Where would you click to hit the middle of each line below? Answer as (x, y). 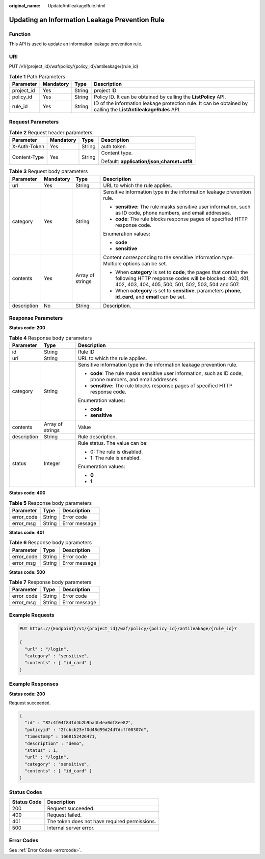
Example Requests (32, 615)
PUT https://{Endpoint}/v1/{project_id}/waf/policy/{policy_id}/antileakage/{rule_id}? (128, 628)
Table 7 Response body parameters (50, 582)
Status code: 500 (27, 572)
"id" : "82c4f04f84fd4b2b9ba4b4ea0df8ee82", (79, 723)
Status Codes (26, 792)
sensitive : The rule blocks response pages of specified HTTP (161, 386)
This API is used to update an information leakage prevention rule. (76, 44)
